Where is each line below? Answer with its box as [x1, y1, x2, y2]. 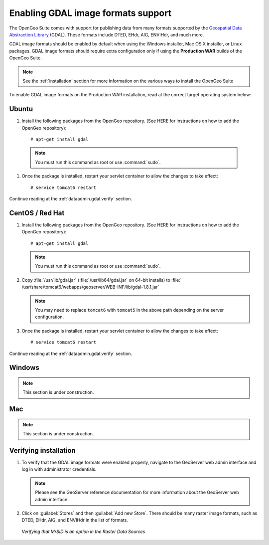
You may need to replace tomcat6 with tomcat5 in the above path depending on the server [35, 307, 224, 313]
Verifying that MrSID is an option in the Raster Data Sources [21, 529, 145, 535]
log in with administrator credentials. [21, 466, 97, 472]
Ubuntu [9, 105, 33, 113]
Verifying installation [9, 446, 76, 455]
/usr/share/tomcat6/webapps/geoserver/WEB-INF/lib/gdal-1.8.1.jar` [21, 284, 159, 290]
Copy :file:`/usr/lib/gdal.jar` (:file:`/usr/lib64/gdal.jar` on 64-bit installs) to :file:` [21, 277, 182, 283]
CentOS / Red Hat [9, 208, 65, 217]
